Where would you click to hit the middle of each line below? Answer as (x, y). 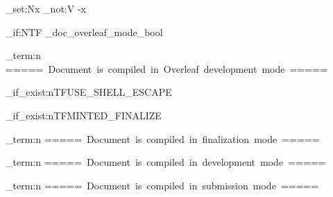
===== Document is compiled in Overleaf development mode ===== (166, 68)
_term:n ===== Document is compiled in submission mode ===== (162, 185)
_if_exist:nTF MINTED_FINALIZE (84, 115)
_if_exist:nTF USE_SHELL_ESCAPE (89, 92)
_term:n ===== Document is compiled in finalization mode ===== (163, 138)
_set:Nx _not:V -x (46, 8)
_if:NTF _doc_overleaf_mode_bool (84, 32)
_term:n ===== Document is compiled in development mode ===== (166, 162)
